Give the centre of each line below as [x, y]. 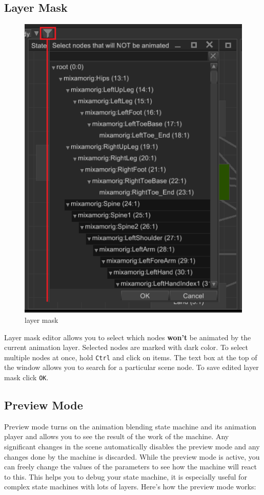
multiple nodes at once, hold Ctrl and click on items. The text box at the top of [131, 357]
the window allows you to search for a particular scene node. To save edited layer [131, 367]
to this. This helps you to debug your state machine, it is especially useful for [126, 476]
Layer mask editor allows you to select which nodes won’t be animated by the [128, 337]
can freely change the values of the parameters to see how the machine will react [131, 467]
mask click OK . [26, 377]
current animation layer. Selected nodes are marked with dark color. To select [126, 347]
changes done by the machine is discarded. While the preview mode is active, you [132, 456]
